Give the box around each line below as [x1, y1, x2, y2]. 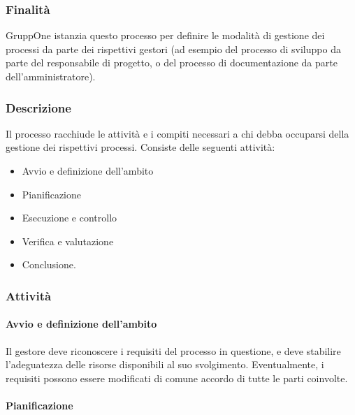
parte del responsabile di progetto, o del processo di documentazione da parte [6, 55, 338, 70]
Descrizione [6, 99, 71, 116]
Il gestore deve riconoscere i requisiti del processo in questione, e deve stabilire [6, 343, 341, 358]
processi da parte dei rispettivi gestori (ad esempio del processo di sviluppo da [6, 41, 341, 56]
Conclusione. [22, 257, 76, 272]
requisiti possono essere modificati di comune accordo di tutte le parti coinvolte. [6, 370, 348, 385]
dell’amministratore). [6, 69, 96, 83]
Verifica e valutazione [22, 233, 114, 248]
